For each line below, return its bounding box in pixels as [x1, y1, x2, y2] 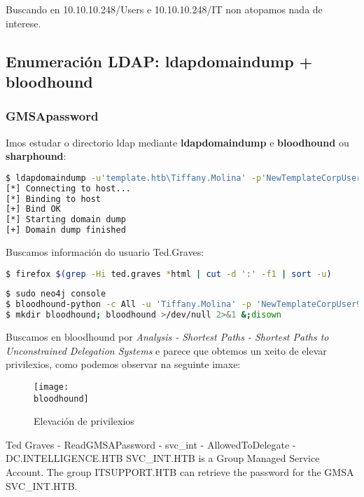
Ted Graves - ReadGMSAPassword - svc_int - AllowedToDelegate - [6, 437, 296, 451]
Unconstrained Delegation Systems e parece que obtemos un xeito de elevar [6, 343, 327, 358]
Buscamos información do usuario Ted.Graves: [6, 245, 204, 259]
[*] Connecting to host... [6, 183, 131, 193]
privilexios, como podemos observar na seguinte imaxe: [6, 357, 241, 372]
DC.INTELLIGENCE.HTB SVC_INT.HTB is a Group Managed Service [6, 451, 320, 465]
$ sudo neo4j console [6, 289, 106, 299]
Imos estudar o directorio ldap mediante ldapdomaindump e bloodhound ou [6, 135, 349, 149]
